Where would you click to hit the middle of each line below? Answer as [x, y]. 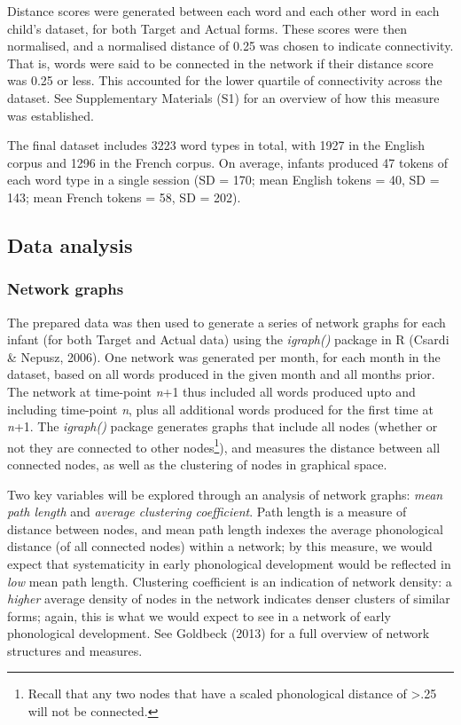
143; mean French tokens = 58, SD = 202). [124, 197]
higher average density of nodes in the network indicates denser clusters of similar [229, 599]
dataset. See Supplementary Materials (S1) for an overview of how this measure [223, 97]
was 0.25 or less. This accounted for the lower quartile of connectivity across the [225, 80]
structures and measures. [75, 650]
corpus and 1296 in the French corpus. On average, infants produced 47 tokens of [227, 162]
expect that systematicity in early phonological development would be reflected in [229, 563]
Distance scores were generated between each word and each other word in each [223, 11]
